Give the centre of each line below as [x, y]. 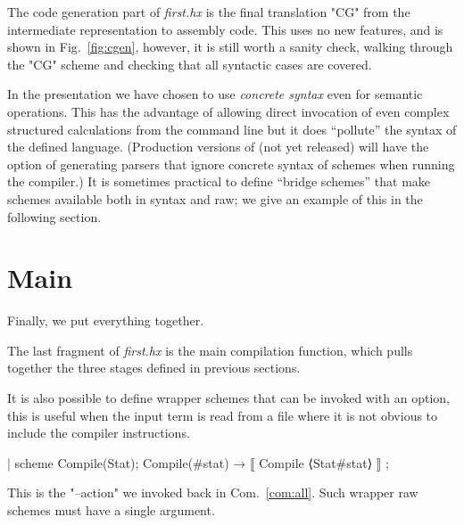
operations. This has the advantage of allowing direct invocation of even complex [228, 111]
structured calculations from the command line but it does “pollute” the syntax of [232, 129]
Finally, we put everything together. [106, 320]
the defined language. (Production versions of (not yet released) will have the [218, 147]
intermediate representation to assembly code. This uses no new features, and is [225, 29]
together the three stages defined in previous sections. [154, 368]
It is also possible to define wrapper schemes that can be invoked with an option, [228, 398]
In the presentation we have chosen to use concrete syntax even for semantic [215, 94]
